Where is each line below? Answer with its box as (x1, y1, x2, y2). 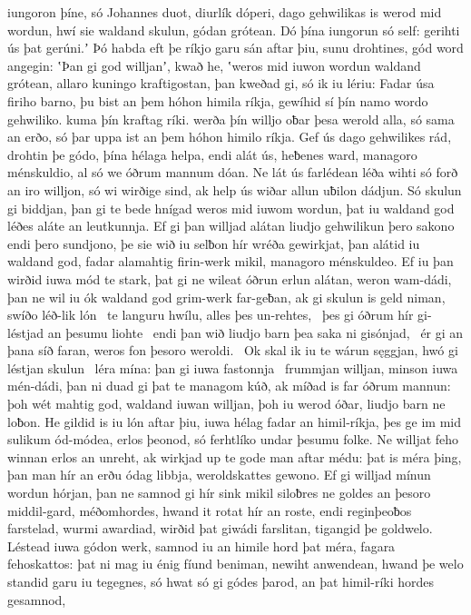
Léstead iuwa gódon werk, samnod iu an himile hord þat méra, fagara (7, 536, 396, 555)
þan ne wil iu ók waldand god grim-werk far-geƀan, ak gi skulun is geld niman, (7, 287, 446, 306)
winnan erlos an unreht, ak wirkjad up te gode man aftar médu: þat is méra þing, (7, 447, 462, 466)
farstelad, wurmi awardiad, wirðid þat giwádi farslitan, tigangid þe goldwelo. (7, 519, 433, 538)
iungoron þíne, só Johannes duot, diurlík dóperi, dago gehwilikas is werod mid (7, 3, 442, 21)
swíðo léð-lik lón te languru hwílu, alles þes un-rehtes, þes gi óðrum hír (7, 305, 414, 324)
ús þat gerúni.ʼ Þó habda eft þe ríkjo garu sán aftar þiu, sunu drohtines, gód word (7, 38, 464, 57)
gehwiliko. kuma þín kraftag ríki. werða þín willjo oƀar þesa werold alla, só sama (7, 109, 455, 128)
